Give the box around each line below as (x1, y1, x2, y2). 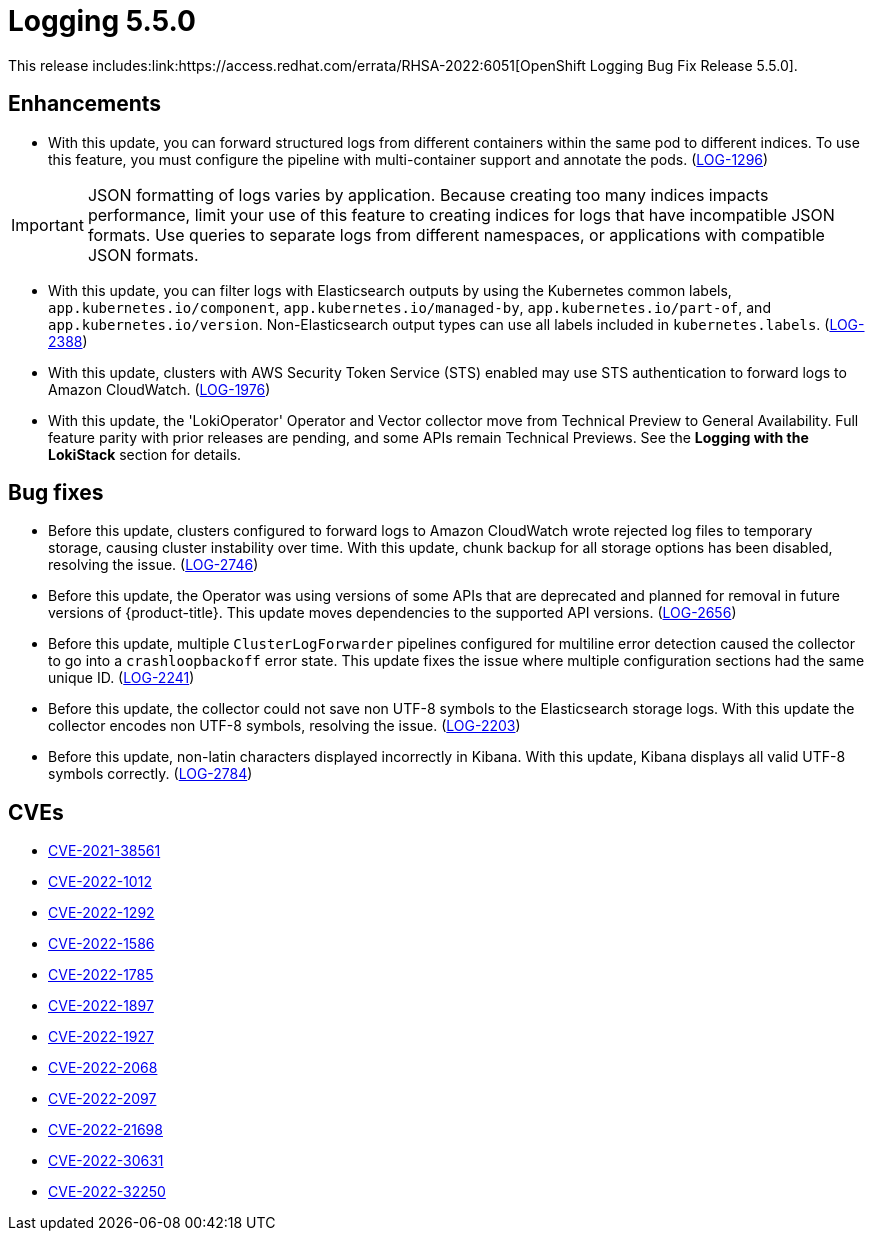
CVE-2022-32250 (48, 1183, 166, 1201)
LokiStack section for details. (48, 445, 242, 463)
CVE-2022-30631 (48, 1152, 164, 1170)
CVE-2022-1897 (48, 997, 154, 1015)
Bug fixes (8, 480, 104, 506)
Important (11, 214, 84, 235)
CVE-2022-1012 (48, 873, 152, 891)
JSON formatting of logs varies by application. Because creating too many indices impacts (87, 184, 769, 205)
